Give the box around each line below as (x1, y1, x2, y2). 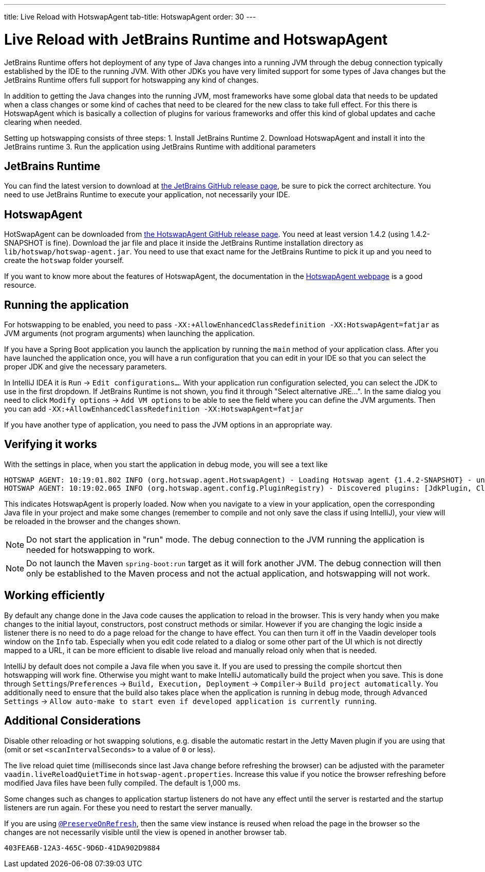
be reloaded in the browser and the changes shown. (4, 516, 181, 526)
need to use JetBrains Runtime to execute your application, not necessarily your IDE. (4, 190, 290, 199)
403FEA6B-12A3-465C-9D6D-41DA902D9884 (4, 843, 160, 852)
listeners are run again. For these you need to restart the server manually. (4, 803, 253, 812)
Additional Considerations (4, 714, 141, 728)
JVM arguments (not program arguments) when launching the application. (4, 329, 255, 338)
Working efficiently (4, 589, 105, 602)
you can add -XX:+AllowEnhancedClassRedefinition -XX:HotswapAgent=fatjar (4, 404, 304, 414)
